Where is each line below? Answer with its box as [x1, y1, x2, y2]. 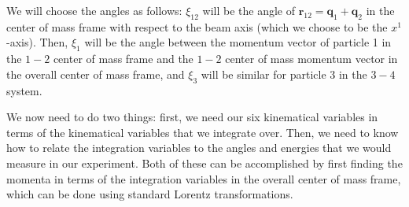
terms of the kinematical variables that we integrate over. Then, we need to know [6, 124, 399, 140]
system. [6, 82, 42, 98]
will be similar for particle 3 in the [201, 65, 367, 82]
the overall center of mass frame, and [6, 65, 185, 82]
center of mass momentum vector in [225, 50, 398, 67]
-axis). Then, [6, 34, 68, 50]
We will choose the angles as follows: [6, 2, 182, 18]
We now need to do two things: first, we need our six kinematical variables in [6, 109, 378, 125]
